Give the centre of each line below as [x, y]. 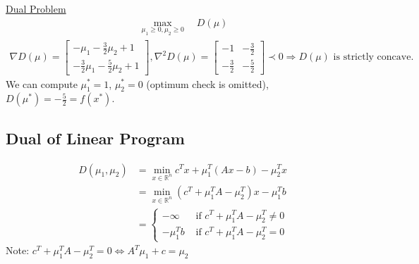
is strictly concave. [374, 57]
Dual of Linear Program [95, 138]
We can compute [42, 83]
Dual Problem [36, 8]
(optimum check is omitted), [207, 83]
